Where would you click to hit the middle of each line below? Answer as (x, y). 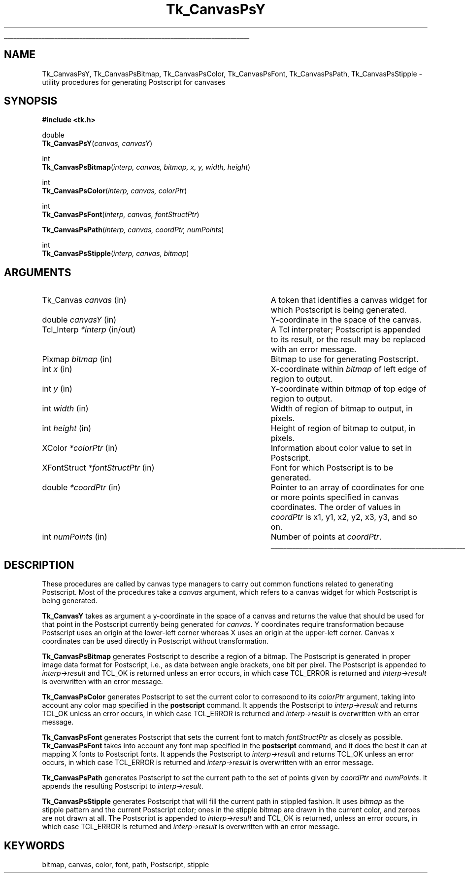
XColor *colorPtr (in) (80, 448)
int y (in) (57, 389)
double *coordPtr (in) (81, 488)
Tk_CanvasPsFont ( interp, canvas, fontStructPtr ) (121, 215)
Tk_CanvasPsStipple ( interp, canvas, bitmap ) (116, 254)
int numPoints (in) (75, 537)
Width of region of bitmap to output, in (342, 409)
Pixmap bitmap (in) (77, 359)
